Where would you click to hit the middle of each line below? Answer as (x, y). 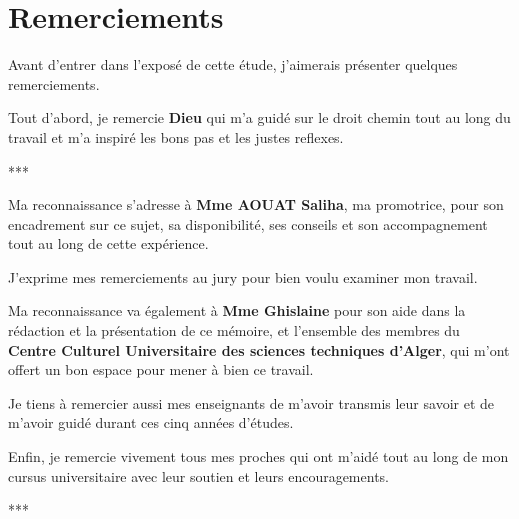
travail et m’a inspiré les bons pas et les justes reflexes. (176, 136)
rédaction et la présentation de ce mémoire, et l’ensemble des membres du (234, 330)
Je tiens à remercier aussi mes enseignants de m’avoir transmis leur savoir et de (251, 402)
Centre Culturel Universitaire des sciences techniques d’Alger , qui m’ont (259, 349)
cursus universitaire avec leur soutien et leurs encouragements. (198, 475)
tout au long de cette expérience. (108, 243)
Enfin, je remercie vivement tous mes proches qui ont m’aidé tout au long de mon (258, 456)
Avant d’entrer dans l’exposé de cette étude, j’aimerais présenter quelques (233, 64)
